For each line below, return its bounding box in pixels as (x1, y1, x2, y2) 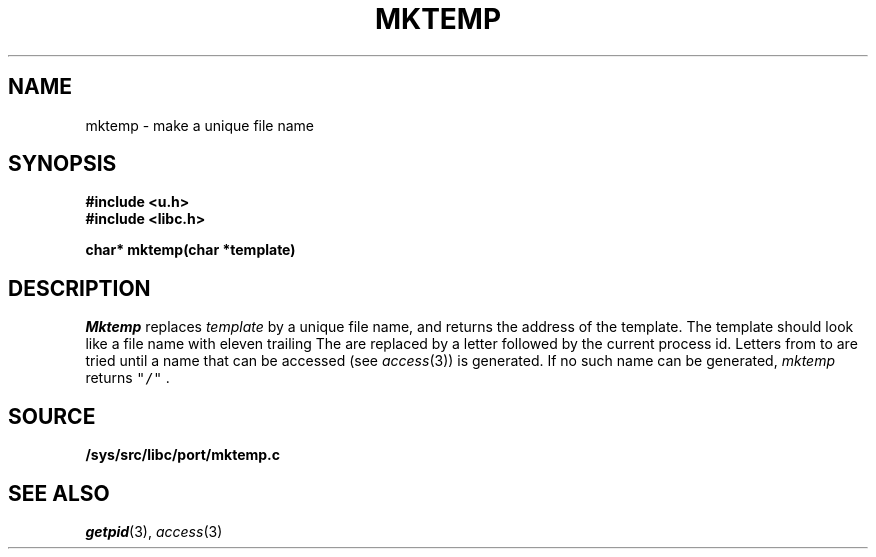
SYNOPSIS (8, 151, 117, 177)
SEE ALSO (8, 480, 110, 506)
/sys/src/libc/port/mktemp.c (85, 446, 281, 464)
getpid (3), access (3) (85, 522, 223, 540)
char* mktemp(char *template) (85, 241, 296, 259)
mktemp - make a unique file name (85, 116, 314, 134)
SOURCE (8, 403, 96, 429)
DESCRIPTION (8, 275, 151, 301)
